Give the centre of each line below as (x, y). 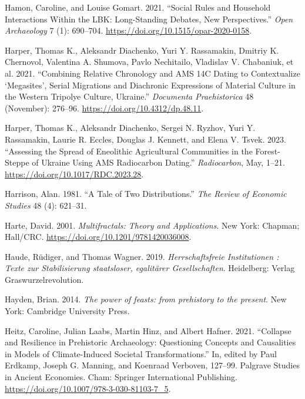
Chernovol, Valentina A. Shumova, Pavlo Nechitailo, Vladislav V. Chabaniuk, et (149, 62)
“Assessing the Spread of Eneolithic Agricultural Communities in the (129, 151)
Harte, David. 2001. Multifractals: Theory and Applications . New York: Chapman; (152, 225)
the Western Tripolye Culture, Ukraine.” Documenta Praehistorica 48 (129, 96)
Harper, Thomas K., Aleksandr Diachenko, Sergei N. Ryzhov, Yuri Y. (130, 128)
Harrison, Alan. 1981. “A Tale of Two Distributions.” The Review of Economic (146, 194)
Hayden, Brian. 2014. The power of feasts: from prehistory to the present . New (146, 299)
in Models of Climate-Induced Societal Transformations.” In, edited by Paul (141, 353)
